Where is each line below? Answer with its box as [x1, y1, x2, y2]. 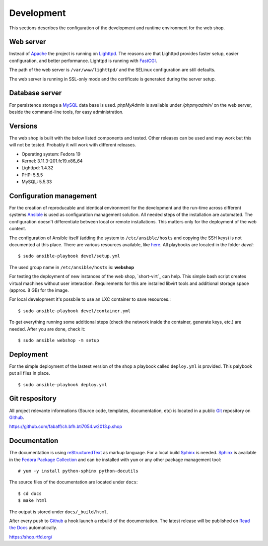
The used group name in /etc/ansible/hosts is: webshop [9, 264, 134, 270]
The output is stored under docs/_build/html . [9, 509, 109, 515]
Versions [9, 122, 38, 130]
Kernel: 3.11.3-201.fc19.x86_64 [21, 158, 83, 164]
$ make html [18, 498, 47, 503]
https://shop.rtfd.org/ [9, 534, 53, 540]
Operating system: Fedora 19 [21, 151, 81, 157]
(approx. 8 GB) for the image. [9, 287, 69, 293]
